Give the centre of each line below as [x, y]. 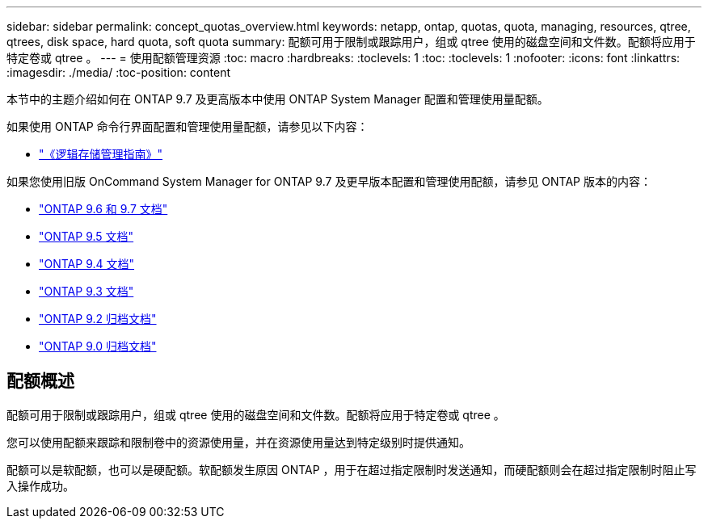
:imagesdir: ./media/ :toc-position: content [118, 72]
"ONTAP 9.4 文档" [87, 264]
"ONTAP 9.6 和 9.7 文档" [103, 209]
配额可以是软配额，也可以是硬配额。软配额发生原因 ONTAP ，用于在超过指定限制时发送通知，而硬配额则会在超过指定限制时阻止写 [352, 469]
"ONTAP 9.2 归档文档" [98, 319]
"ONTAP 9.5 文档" [86, 236]
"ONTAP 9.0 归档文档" [98, 346]
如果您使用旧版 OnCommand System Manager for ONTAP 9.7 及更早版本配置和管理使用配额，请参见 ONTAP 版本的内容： [329, 181]
